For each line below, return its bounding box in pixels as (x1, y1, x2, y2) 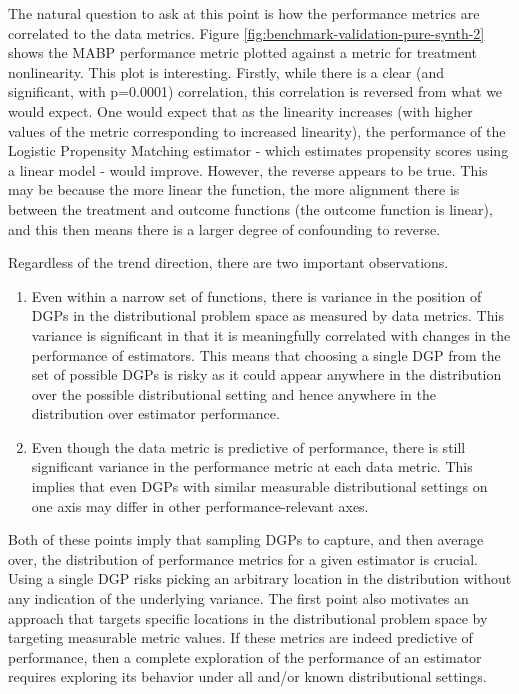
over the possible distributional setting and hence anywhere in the (31, 383, 436, 404)
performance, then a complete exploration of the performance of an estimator (8, 646, 482, 667)
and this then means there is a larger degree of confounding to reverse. (8, 218, 441, 239)
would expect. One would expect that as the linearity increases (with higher (8, 100, 473, 121)
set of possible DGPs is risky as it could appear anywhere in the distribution (31, 364, 502, 385)
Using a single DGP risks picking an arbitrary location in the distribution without (8, 568, 512, 589)
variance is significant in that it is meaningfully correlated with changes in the (31, 324, 511, 345)
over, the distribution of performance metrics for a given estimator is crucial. (8, 548, 479, 569)
